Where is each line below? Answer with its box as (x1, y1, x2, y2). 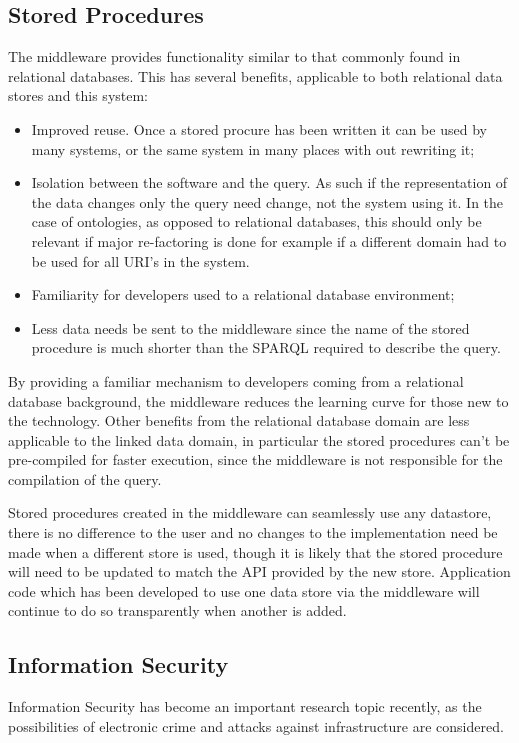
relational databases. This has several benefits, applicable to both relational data (8, 65, 503, 86)
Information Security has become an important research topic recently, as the (8, 696, 482, 717)
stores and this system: (8, 85, 149, 106)
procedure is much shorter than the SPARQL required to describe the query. (31, 337, 501, 358)
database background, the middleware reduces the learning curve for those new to (8, 390, 509, 411)
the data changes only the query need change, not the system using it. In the (31, 191, 504, 212)
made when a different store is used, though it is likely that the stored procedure (8, 541, 503, 562)
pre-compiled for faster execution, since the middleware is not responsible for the (8, 449, 503, 470)
